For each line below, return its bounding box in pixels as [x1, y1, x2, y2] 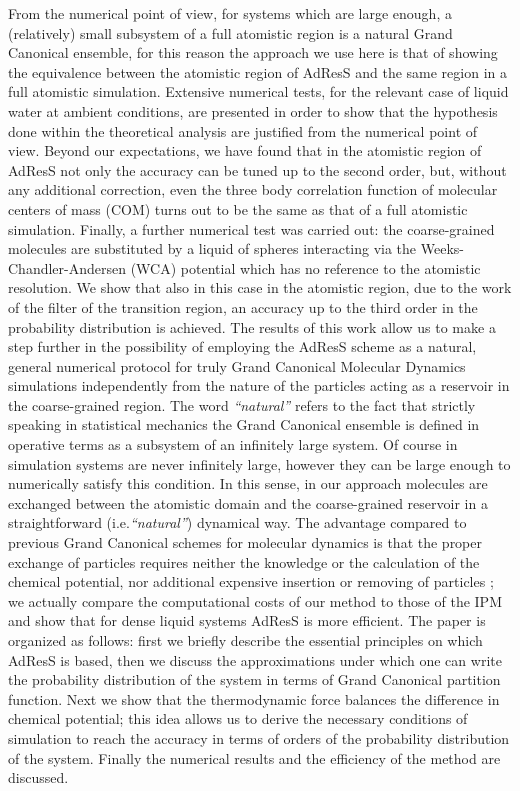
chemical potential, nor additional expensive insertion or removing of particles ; [8, 571, 494, 592]
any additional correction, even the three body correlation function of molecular [8, 179, 498, 200]
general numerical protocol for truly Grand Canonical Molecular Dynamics [8, 355, 466, 376]
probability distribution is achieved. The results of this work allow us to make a [8, 316, 496, 337]
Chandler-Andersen [8, 257, 127, 278]
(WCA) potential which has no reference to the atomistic [130, 257, 481, 278]
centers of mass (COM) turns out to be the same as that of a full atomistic [8, 198, 468, 219]
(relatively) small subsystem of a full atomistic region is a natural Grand [8, 22, 453, 43]
